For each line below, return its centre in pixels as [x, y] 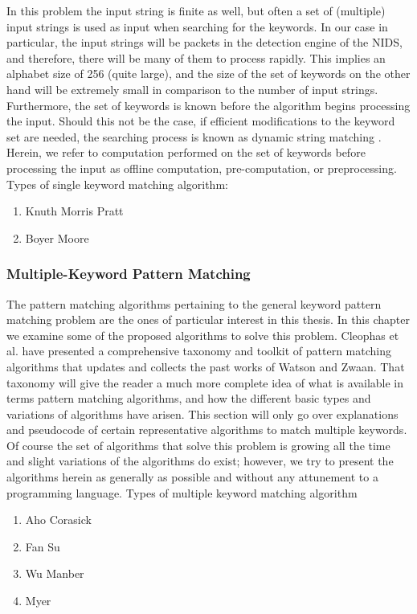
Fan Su [43, 546]
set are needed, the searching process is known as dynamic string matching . [194, 136]
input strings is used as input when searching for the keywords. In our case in [197, 26]
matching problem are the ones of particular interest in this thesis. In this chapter [208, 319]
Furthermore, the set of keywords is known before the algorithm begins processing [208, 105]
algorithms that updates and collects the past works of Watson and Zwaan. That [206, 366]
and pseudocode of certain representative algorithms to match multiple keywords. [207, 430]
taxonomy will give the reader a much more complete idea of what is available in [205, 382]
